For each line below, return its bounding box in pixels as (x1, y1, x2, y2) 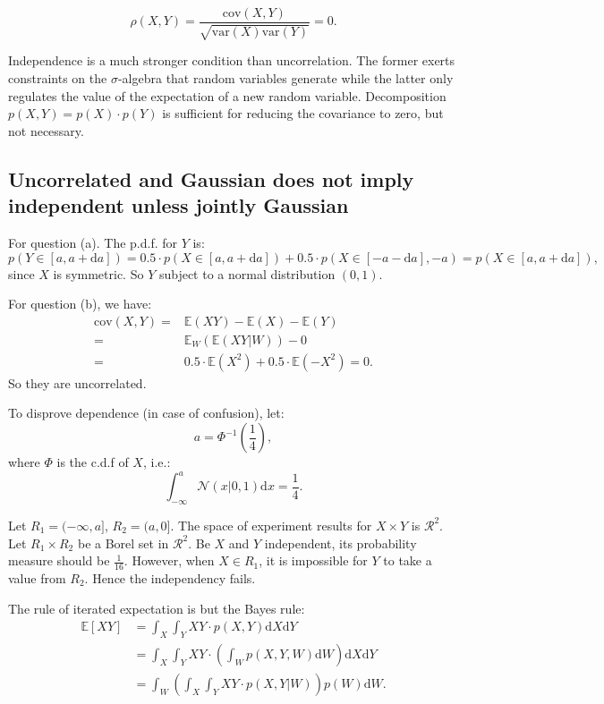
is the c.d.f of (56, 453, 129, 471)
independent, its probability (264, 533, 417, 552)
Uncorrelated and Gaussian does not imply (8, 165, 414, 192)
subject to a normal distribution (158, 264, 336, 283)
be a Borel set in (77, 533, 169, 552)
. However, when (123, 551, 215, 570)
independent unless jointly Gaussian (8, 191, 349, 219)
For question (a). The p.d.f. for (8, 233, 177, 252)
